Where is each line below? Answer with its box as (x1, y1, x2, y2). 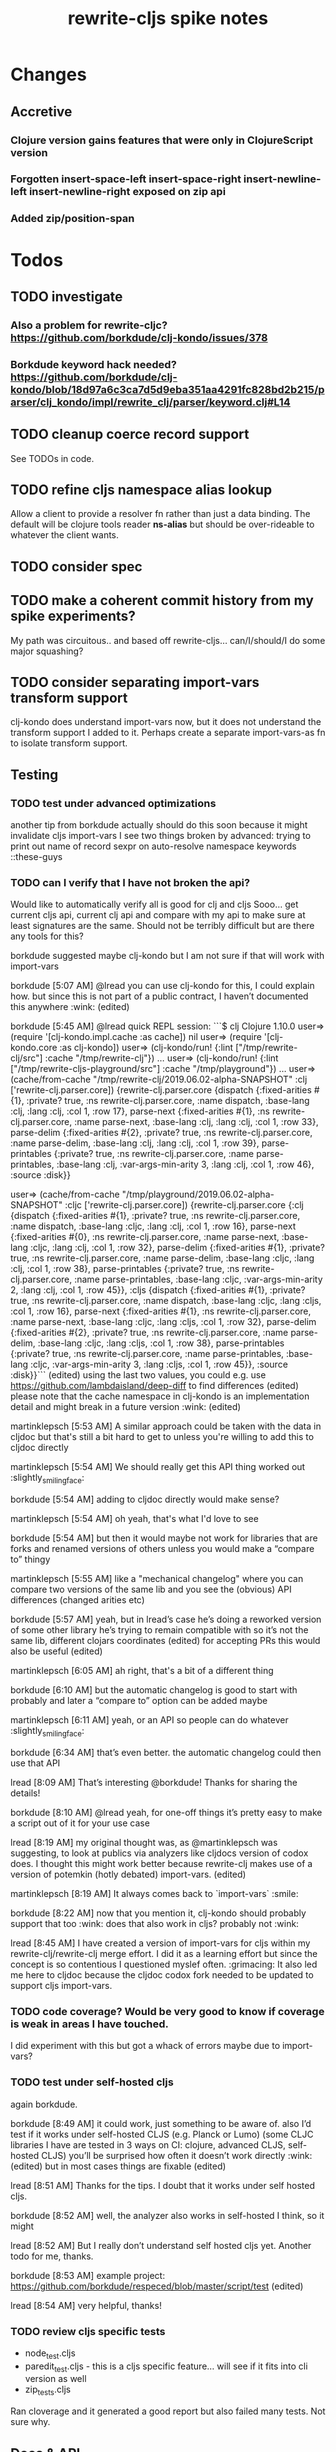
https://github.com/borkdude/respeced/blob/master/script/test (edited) (10, 2280, 304, 2292)
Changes (10, 63, 87, 86)
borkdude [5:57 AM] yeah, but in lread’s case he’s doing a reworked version (10, 1613, 322, 1626)
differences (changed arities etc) (10, 1594, 145, 1606)
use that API (10, 1757, 61, 1769)
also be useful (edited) (10, 1645, 103, 1657)
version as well (24, 2373, 87, 2385)
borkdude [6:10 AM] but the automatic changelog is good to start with (10, 1684, 298, 1696)
